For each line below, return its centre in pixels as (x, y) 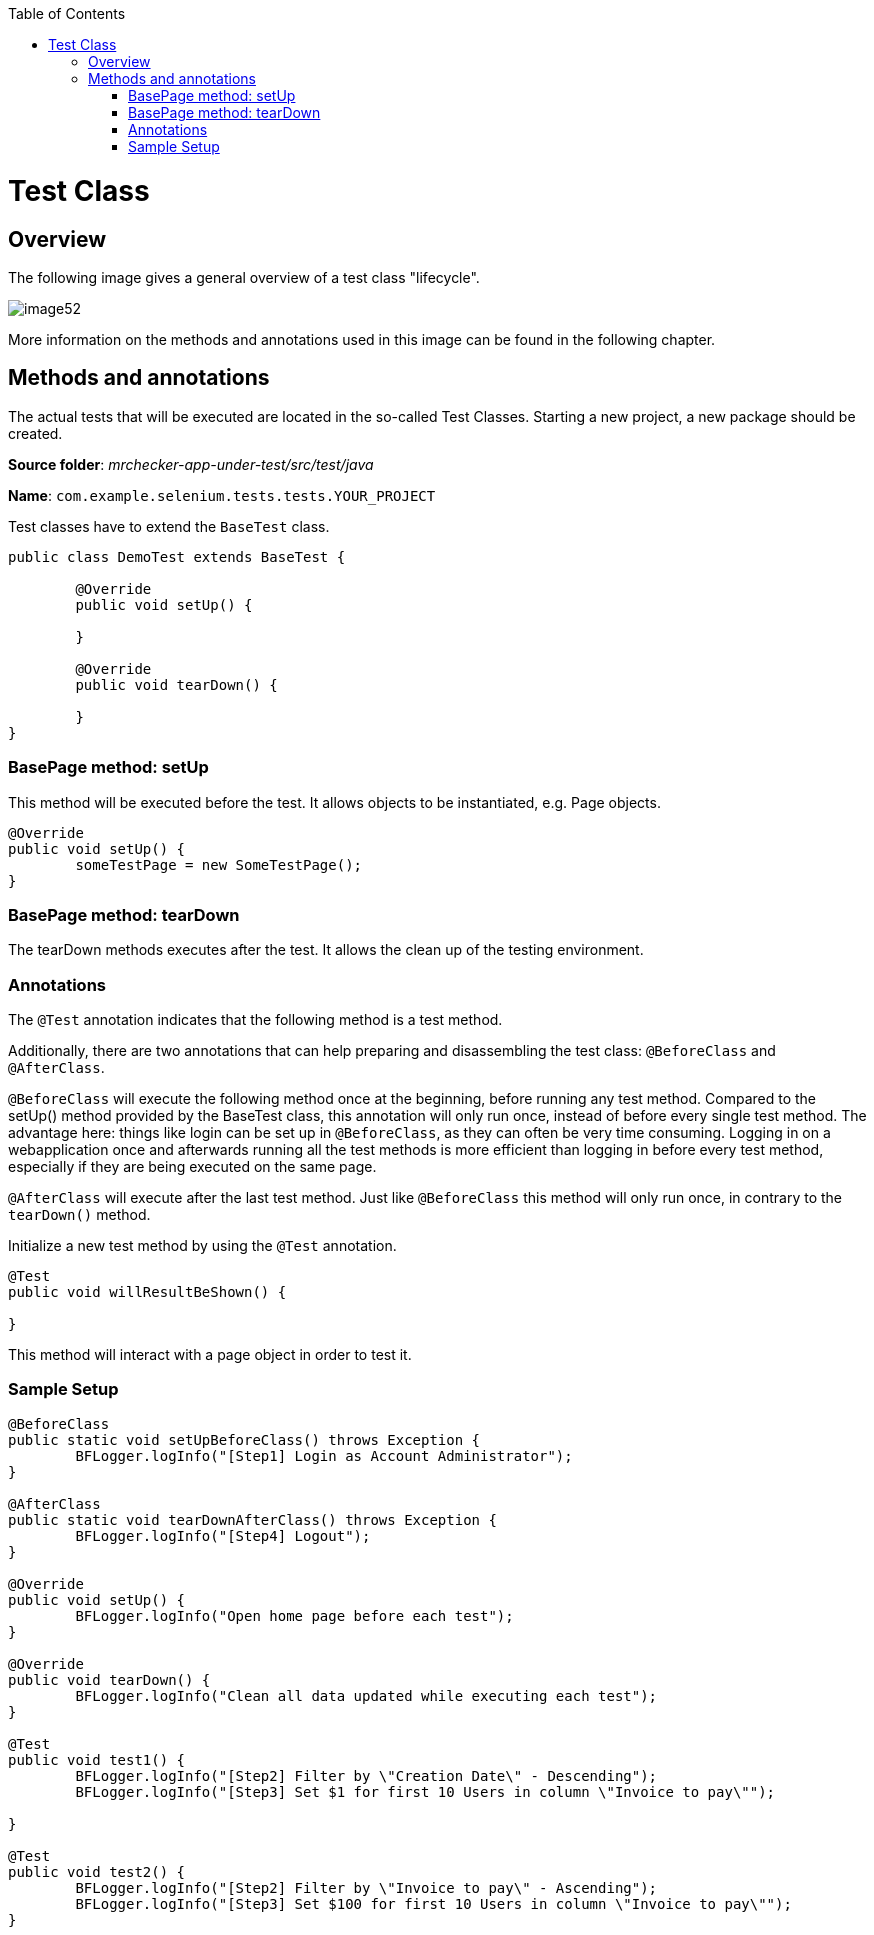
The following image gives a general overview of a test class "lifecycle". (244, 277)
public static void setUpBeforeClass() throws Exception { (244, 1439)
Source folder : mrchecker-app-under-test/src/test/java (191, 464)
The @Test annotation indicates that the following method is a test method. (255, 1020)
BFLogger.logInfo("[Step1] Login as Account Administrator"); (324, 1455)
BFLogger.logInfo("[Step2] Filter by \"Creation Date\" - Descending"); (366, 1775)
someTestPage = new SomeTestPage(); (219, 864)
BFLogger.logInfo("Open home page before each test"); (294, 1615)
